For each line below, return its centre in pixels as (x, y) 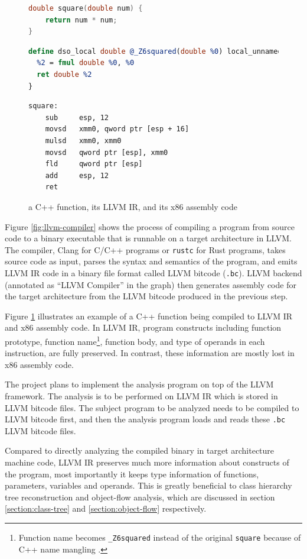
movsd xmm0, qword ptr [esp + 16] (117, 129)
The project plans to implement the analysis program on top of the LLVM (139, 384)
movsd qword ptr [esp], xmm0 (107, 152)
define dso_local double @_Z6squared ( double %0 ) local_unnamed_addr (166, 51)
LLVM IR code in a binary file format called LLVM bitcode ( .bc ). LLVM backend (153, 272)
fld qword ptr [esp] (94, 164)
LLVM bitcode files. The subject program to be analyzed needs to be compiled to (152, 407)
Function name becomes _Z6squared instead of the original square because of (160, 537)
